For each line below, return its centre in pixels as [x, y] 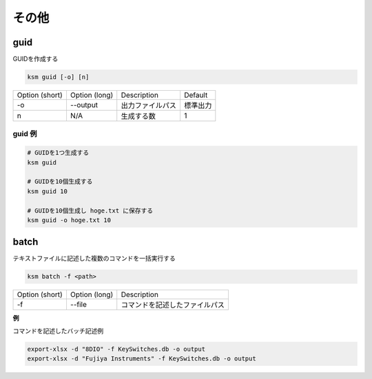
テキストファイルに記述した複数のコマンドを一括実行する [94, 259]
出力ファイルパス [149, 105]
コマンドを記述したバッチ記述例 [58, 331]
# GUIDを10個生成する [60, 182]
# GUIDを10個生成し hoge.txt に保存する [90, 210]
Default [196, 95]
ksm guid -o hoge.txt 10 [69, 220]
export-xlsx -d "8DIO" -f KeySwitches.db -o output [116, 349]
